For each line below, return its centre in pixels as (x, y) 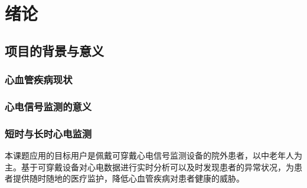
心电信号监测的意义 (48, 106)
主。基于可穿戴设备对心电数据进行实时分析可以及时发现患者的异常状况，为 (149, 167)
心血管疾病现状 (39, 80)
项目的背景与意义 (54, 50)
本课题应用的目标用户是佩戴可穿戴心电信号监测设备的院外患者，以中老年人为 (153, 155)
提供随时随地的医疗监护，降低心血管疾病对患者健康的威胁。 (128, 178)
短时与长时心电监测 (48, 133)
